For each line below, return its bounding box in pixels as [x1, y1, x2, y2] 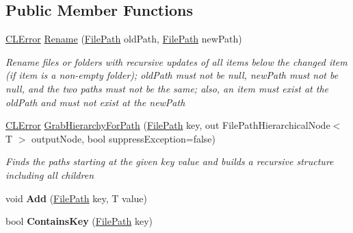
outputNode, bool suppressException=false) [31, 131, 216, 145]
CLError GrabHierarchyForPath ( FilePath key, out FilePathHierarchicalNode [5, 118, 330, 132]
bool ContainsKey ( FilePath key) [5, 214, 153, 228]
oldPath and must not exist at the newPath [5, 95, 185, 109]
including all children [5, 167, 94, 182]
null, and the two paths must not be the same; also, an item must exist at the [5, 81, 329, 95]
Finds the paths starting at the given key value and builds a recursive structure [5, 154, 334, 169]
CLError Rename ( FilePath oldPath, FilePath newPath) [5, 32, 242, 46]
